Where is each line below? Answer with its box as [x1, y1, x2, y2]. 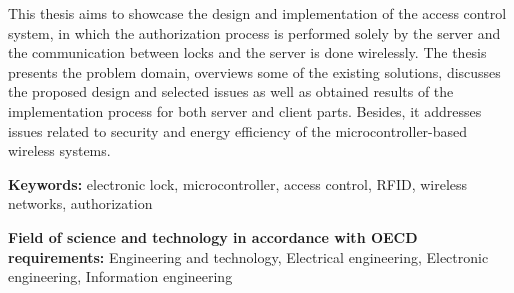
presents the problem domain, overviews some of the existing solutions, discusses [8, 61, 501, 82]
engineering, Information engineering [8, 266, 233, 287]
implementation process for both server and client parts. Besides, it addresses [8, 100, 482, 121]
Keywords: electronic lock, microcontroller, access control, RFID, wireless [8, 173, 468, 194]
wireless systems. [8, 140, 111, 161]
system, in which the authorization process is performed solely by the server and [8, 22, 501, 43]
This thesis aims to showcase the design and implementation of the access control [8, 3, 507, 23]
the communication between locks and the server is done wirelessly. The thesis [8, 42, 487, 63]
